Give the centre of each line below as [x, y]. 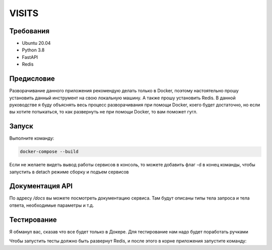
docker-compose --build [49, 152]
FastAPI [30, 57]
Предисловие [32, 79]
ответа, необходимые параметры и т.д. [52, 205]
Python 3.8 [33, 50]
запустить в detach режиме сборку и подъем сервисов [69, 172]
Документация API [41, 186]
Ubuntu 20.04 [36, 43]
